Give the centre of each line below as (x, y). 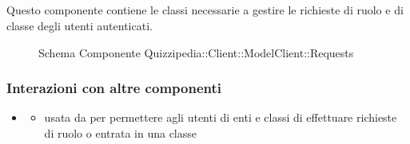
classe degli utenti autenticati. (80, 25)
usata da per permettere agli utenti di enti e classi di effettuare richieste (221, 117)
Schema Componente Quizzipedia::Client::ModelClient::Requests (196, 52)
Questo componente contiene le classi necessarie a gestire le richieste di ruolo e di (205, 10)
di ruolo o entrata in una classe (120, 132)
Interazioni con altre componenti (114, 88)
